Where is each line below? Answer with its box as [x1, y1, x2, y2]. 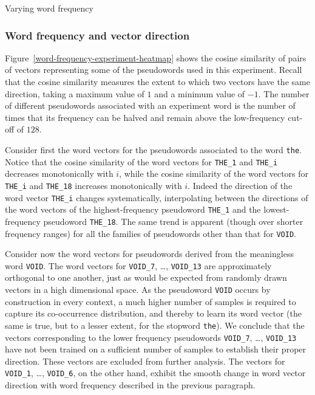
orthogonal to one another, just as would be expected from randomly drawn [5, 271, 287, 284]
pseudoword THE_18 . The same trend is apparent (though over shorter [43, 215, 303, 227]
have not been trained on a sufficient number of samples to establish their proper [5, 343, 307, 355]
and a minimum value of [154, 87, 245, 100]
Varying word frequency [5, 2, 93, 14]
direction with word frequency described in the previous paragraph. [5, 379, 256, 391]
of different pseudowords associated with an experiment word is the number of [5, 99, 296, 112]
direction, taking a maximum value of [5, 87, 144, 100]
